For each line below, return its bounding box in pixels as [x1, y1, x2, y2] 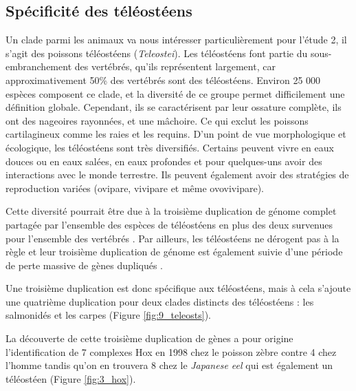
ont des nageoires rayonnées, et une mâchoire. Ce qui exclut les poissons [5, 113, 309, 127]
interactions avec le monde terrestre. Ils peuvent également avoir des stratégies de [5, 167, 349, 182]
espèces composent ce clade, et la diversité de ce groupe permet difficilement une [5, 86, 345, 101]
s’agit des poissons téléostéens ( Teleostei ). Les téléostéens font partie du [5, 45, 308, 60]
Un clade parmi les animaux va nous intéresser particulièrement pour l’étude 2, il [5, 32, 347, 47]
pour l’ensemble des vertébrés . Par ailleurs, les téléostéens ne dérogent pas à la [5, 231, 340, 245]
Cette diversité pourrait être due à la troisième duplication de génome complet [5, 204, 337, 218]
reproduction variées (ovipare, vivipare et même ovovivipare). [5, 180, 264, 195]
